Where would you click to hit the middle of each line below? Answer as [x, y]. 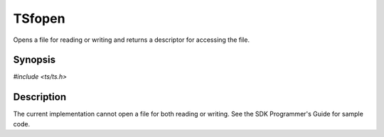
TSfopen [39, 18]
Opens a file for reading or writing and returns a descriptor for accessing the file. [132, 40]
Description [40, 97]
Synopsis [34, 60]
